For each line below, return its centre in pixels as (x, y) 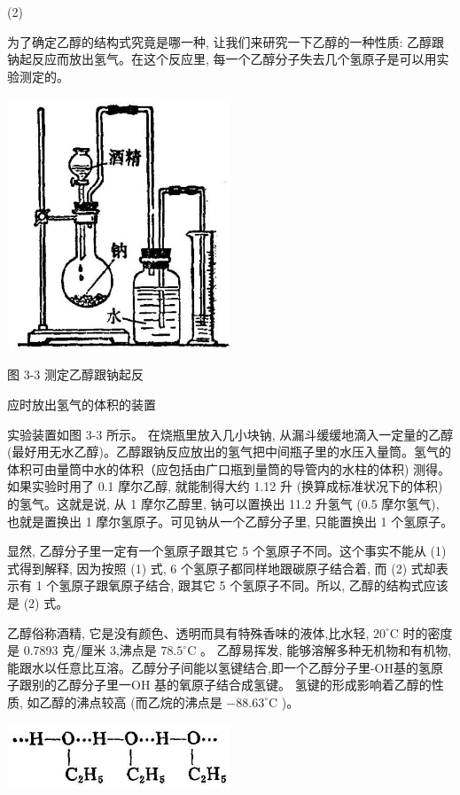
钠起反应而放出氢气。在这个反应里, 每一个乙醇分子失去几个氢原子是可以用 (222, 59)
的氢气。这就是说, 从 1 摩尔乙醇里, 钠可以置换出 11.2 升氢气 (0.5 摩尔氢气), (223, 504)
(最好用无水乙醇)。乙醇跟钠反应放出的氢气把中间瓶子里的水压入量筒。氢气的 (229, 452)
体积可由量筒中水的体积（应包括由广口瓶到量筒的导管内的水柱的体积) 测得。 (229, 468)
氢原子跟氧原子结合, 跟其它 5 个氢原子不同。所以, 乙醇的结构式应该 (253, 585)
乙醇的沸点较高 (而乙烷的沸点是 (131, 701)
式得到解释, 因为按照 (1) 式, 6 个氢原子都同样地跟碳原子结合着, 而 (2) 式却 (222, 568)
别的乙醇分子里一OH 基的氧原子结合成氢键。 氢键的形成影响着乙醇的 (231, 685)
